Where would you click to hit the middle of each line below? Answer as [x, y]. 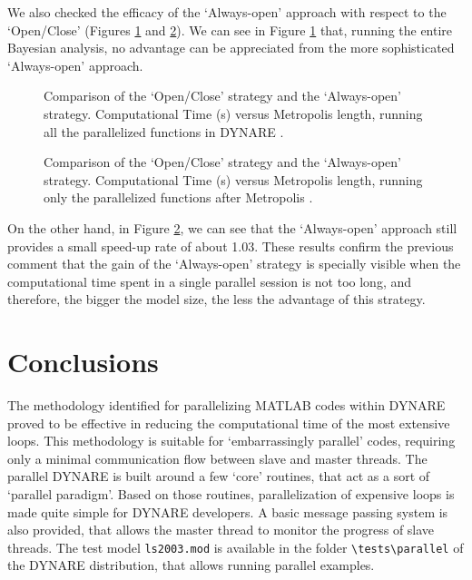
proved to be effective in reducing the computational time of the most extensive [229, 423]
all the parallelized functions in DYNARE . [164, 131]
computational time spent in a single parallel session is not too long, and [210, 281]
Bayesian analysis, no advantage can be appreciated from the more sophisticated [231, 48]
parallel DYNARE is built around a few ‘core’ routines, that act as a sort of [219, 476]
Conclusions [83, 362]
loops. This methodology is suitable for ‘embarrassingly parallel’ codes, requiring [231, 441]
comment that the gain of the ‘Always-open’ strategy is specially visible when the [234, 264]
